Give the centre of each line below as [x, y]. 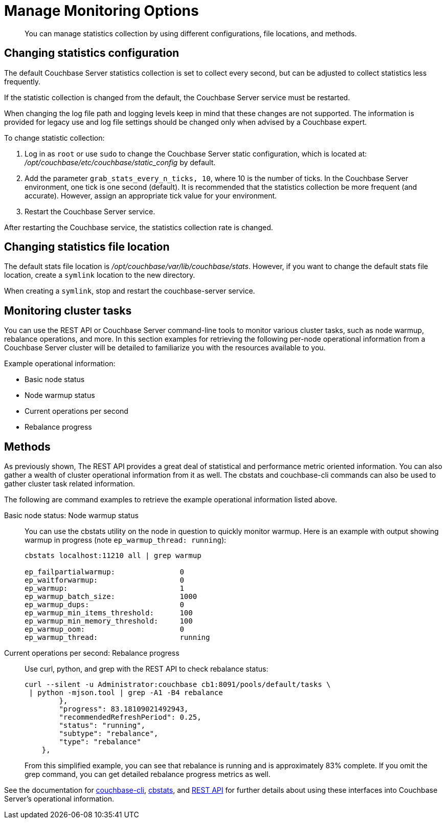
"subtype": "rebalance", [109, 734]
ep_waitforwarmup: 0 [104, 580]
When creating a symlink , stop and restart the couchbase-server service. [130, 291]
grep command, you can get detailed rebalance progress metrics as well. [148, 774]
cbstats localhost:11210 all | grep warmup [113, 556]
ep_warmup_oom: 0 [104, 629]
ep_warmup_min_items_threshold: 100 [109, 613]
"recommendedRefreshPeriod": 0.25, [130, 717]
